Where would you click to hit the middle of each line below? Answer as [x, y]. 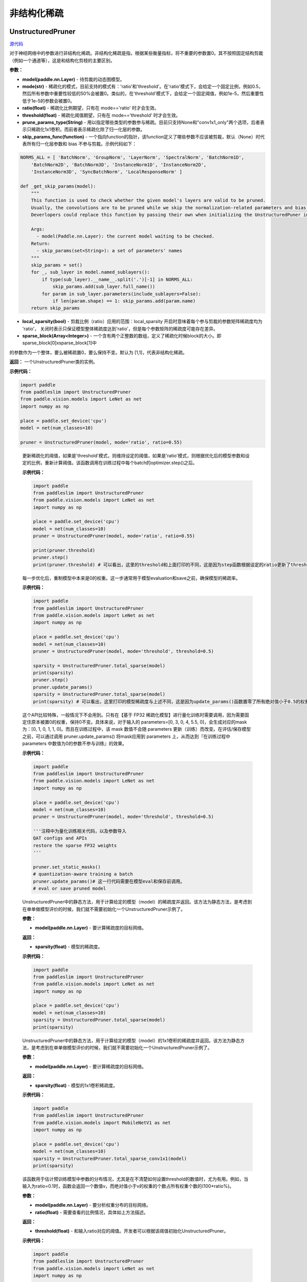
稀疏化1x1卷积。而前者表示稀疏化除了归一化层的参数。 [88, 129]
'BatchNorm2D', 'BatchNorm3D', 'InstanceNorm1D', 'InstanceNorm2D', [119, 165]
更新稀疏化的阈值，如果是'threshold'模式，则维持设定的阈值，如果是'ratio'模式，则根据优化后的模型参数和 [134, 455]
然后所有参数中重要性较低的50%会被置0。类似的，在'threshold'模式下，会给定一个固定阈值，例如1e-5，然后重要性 [143, 94]
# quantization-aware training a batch [83, 874]
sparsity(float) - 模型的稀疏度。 [69, 947]
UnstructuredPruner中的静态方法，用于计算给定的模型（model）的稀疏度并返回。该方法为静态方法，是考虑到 [137, 902]
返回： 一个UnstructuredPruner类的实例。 [53, 362]
